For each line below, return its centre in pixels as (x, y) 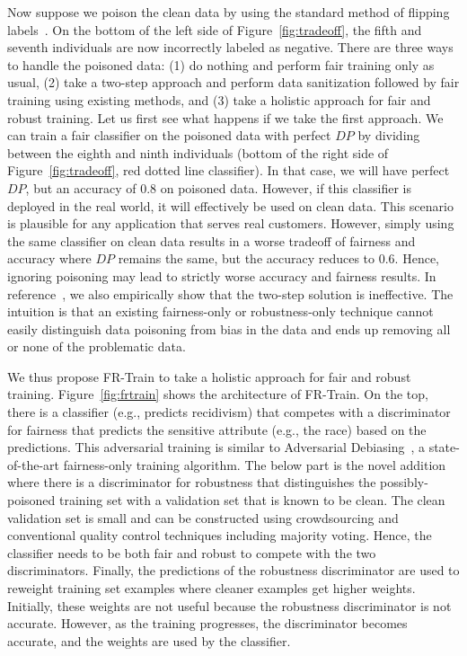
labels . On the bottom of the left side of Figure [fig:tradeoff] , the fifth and (215, 29)
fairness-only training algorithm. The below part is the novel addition (255, 464)
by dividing (389, 135)
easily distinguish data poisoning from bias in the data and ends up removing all (229, 328)
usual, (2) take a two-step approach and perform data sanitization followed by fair (233, 82)
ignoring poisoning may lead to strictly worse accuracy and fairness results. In (222, 275)
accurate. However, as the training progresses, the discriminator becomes (207, 623)
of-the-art (33, 464)
